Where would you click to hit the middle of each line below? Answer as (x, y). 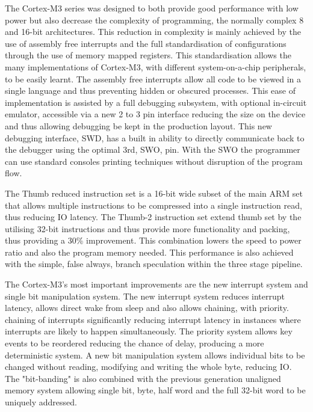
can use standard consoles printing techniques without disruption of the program (154, 161)
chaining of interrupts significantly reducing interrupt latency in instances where (153, 319)
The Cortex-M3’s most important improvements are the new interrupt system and (156, 284)
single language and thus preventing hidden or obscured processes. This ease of (150, 91)
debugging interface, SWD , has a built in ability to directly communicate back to (155, 137)
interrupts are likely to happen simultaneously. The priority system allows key (149, 331)
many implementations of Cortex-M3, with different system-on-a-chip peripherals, (156, 66)
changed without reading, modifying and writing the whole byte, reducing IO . (148, 367)
